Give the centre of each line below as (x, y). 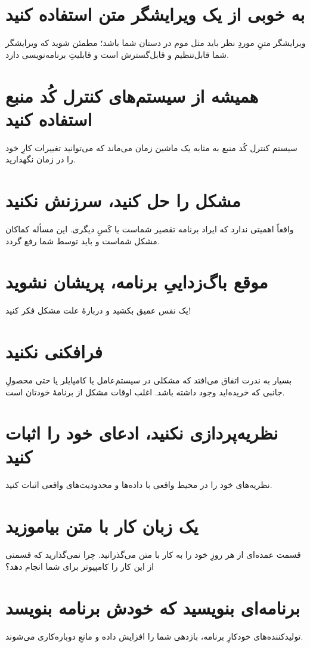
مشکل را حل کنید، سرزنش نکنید (123, 200)
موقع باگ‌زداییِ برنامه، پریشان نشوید (137, 282)
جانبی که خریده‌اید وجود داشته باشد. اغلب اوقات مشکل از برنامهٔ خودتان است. (145, 391)
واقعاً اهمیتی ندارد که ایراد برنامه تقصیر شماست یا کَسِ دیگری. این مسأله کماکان (150, 228)
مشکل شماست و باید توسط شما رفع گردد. (83, 240)
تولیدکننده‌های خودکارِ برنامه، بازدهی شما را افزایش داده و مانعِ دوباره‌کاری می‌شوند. (154, 636)
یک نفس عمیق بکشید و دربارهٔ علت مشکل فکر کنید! (98, 310)
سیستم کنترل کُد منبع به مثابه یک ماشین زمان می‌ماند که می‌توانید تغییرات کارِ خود (151, 147)
